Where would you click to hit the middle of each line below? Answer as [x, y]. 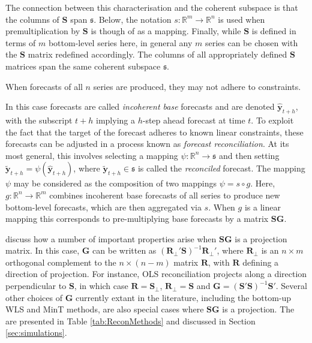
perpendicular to [36, 286]
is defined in [274, 31]
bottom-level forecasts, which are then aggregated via [103, 207]
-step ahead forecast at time [194, 120]
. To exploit [272, 120]
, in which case [101, 286]
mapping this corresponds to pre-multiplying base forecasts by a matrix [137, 219]
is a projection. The [258, 309]
